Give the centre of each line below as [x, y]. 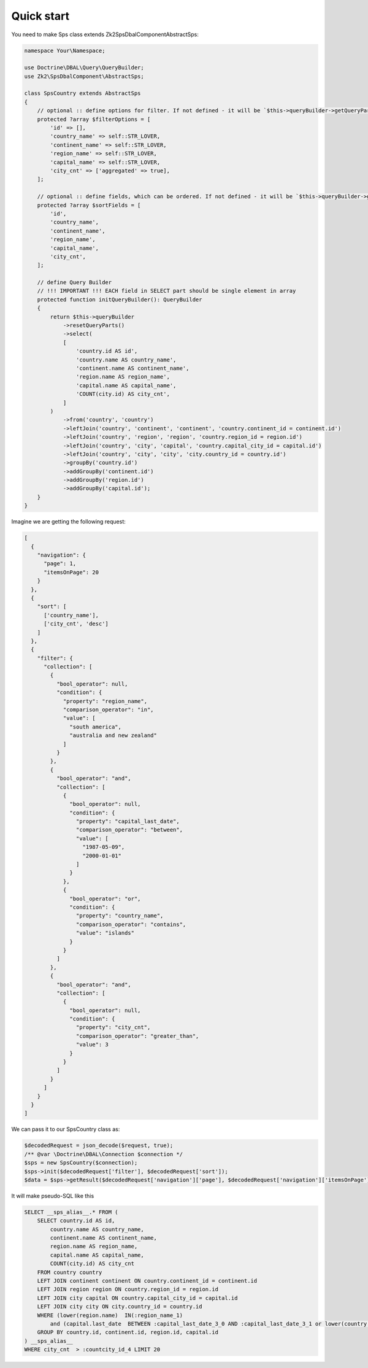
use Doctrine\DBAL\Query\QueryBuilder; [84, 68]
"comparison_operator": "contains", [131, 924]
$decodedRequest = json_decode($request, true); [99, 1146]
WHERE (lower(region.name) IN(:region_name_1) [110, 1315]
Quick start [40, 16]
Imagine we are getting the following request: [68, 522]
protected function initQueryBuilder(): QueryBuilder [120, 299]
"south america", [96, 727]
